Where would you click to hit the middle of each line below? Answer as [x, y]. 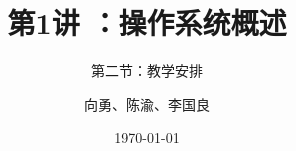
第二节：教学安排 [147, 70]
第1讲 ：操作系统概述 [147, 22]
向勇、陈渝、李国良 [147, 103]
